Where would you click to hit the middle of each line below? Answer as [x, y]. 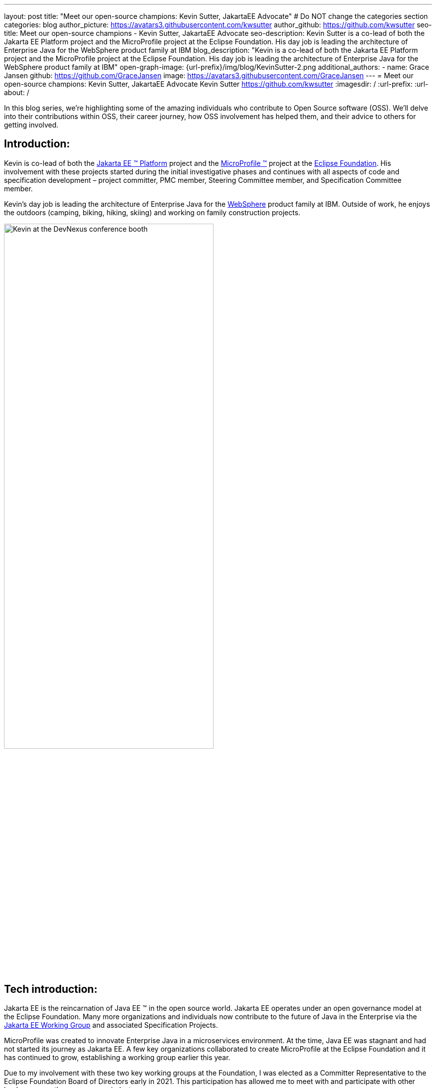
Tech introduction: [51, 989]
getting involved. [31, 125]
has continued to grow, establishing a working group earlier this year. [117, 1058]
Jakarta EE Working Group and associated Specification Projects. [111, 1025]
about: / [17, 92]
